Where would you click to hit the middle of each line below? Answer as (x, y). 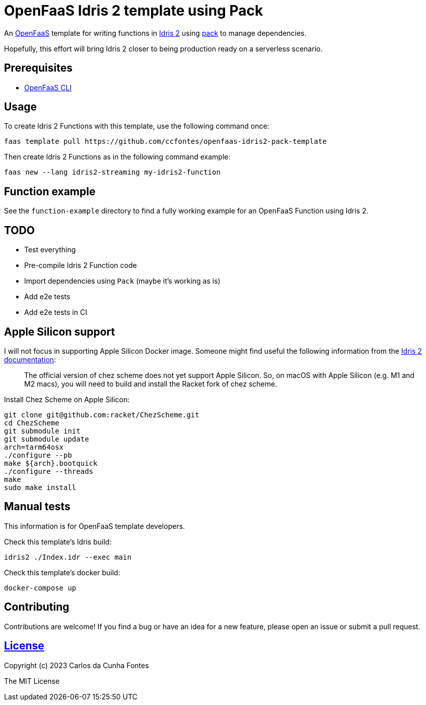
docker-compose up (40, 588)
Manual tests (37, 507)
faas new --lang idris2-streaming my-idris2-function (112, 172)
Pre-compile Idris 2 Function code (81, 265)
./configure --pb (38, 455)
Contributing (37, 607)
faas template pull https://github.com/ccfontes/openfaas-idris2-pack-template (165, 142)
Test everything (50, 250)
